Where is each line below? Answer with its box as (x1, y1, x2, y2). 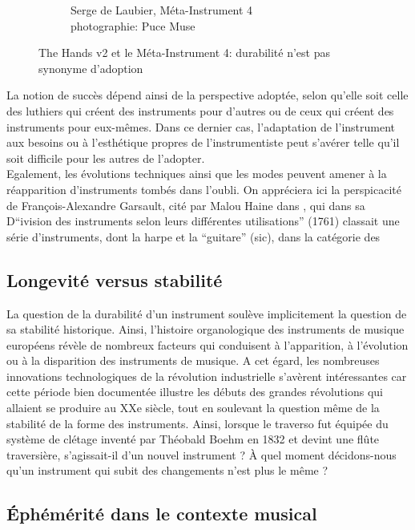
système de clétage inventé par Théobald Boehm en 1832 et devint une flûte (6, 431, 380, 447)
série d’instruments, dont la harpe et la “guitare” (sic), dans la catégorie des (6, 228, 381, 245)
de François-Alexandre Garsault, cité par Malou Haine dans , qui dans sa (6, 196, 365, 213)
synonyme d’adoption (38, 59, 143, 76)
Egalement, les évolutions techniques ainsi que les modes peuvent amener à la (6, 165, 387, 182)
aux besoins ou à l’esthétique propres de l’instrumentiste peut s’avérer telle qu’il (6, 134, 400, 151)
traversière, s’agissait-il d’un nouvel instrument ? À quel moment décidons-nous (6, 446, 397, 463)
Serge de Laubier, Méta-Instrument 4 (71, 2, 253, 18)
